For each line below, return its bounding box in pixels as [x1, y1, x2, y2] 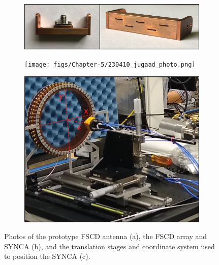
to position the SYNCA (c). [4, 251, 90, 261]
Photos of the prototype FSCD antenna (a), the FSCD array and [4, 231, 207, 242]
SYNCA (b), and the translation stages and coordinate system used [4, 241, 215, 251]
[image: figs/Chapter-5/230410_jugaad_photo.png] [24, 61, 196, 68]
